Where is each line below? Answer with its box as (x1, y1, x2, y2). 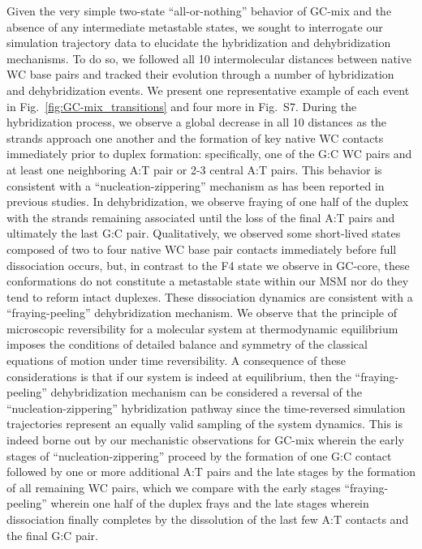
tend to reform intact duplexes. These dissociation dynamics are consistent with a (6, 288, 413, 305)
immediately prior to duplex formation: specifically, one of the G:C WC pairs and (6, 145, 412, 162)
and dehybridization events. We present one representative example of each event (6, 81, 410, 98)
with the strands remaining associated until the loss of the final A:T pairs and (6, 208, 395, 225)
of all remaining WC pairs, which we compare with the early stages (6, 478, 341, 495)
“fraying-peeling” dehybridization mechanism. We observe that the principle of (6, 304, 398, 321)
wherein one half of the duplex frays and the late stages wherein (50, 495, 369, 512)
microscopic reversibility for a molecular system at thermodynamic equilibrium (6, 320, 398, 337)
